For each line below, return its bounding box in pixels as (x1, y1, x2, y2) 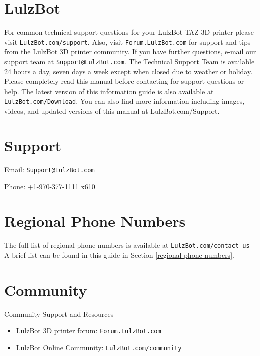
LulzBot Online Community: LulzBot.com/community (16, 342, 182, 352)
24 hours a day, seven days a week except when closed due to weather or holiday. (4, 66, 253, 76)
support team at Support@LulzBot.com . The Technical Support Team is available (4, 56, 255, 66)
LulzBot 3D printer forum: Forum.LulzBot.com (16, 325, 161, 336)
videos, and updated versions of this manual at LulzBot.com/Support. (4, 106, 220, 116)
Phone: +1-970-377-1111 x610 (4, 181, 95, 192)
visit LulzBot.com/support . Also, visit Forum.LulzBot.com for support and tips (4, 36, 251, 47)
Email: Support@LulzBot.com (4, 164, 95, 174)
